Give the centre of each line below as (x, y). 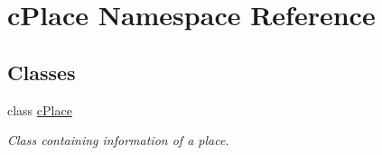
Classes (42, 72)
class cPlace (40, 109)
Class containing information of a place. (118, 140)
